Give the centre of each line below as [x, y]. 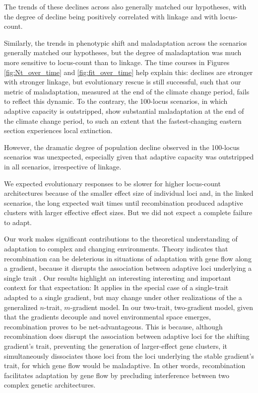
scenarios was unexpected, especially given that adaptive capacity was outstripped [129, 157]
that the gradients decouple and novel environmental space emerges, [107, 317]
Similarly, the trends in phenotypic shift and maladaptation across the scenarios [126, 42]
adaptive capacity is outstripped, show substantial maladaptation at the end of [124, 111]
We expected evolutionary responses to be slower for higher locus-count [112, 183]
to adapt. [18, 222]
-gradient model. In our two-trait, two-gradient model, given [162, 307]
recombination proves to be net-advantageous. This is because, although [113, 326]
